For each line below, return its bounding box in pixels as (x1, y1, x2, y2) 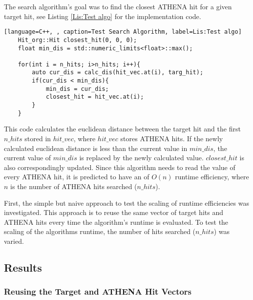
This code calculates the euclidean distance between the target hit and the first (4, 124, 241, 134)
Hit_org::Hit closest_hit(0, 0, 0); (18, 36, 137, 43)
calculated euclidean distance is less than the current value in (4, 143, 188, 153)
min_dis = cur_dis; (45, 85, 109, 92)
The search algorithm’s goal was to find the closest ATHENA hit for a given (4, 1, 232, 11)
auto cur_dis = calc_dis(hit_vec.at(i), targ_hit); (32, 69, 204, 76)
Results (4, 259, 42, 275)
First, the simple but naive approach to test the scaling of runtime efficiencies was (4, 197, 249, 208)
